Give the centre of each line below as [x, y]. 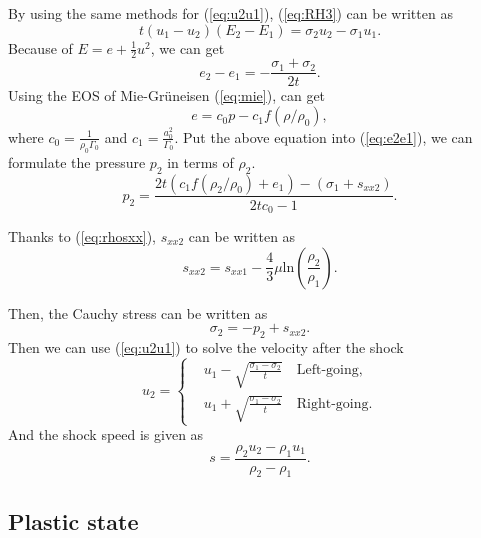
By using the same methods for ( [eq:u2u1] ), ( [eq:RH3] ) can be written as [230, 13]
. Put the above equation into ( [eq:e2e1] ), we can [323, 136]
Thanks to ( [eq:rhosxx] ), [82, 236]
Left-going [327, 370]
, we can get [187, 47]
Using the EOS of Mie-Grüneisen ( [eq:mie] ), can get [167, 95]
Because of [40, 47]
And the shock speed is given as [106, 434]
